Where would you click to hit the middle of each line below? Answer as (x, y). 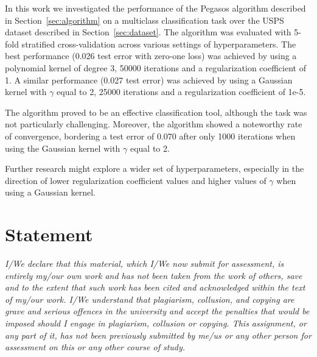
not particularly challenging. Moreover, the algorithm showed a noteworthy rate (154, 124)
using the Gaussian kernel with (63, 148)
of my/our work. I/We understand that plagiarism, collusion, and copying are (150, 299)
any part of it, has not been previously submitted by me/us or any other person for (158, 335)
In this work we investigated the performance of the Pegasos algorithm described (155, 8)
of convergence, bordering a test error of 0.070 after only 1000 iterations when (150, 136)
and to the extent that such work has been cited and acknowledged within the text (155, 287)
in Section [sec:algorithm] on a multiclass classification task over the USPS (145, 20)
